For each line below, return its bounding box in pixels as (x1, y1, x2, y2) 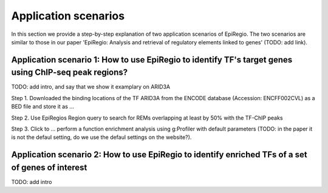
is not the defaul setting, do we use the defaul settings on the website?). (11, 134, 192, 141)
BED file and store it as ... (11, 103, 74, 110)
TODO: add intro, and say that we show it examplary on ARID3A (11, 83, 171, 90)
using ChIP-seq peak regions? (11, 67, 128, 78)
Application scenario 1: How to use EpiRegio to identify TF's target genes (11, 55, 293, 65)
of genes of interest (11, 162, 87, 172)
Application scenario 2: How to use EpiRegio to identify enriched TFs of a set (11, 149, 307, 160)
